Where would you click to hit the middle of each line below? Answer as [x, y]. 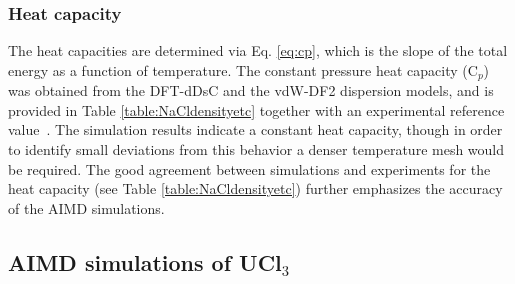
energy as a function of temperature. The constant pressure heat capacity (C [243, 69]
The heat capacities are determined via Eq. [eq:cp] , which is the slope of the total [258, 50]
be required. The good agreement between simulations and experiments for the [249, 168]
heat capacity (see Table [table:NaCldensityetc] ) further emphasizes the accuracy [255, 188]
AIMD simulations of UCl [145, 261]
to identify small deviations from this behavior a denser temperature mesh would [256, 149]
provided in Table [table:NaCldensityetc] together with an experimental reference [256, 109]
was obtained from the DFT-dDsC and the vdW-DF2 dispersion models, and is [251, 90]
